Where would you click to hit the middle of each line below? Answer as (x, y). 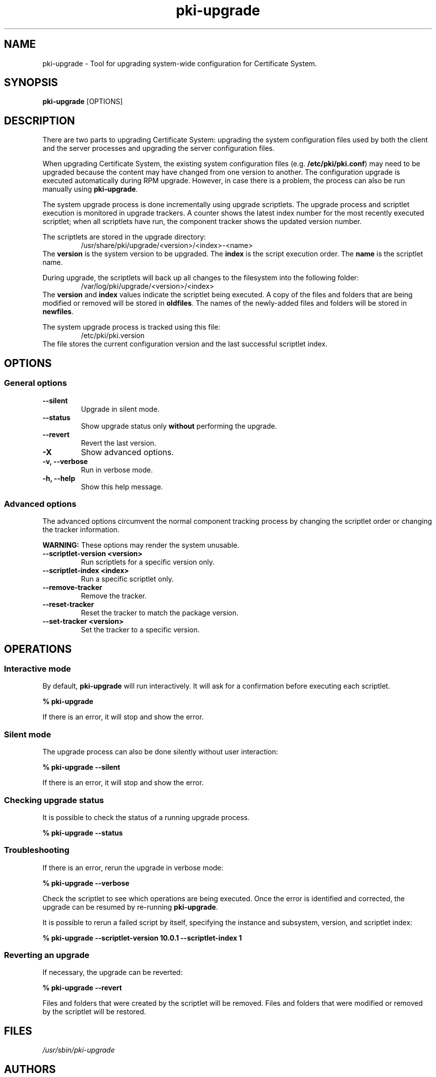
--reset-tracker (68, 604)
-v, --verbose (65, 461)
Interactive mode (38, 669)
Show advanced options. (127, 452)
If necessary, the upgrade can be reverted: (112, 972)
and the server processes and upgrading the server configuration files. (159, 148)
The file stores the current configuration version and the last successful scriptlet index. (185, 344)
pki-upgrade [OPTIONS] (83, 102)
